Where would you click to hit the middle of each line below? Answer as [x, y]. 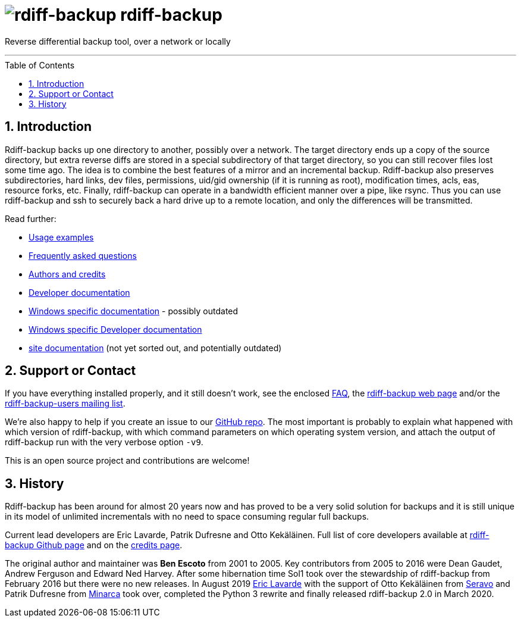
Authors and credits [67, 274]
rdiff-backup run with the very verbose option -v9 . [104, 442]
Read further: [31, 218]
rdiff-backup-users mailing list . [65, 404]
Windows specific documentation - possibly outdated [134, 311]
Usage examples [61, 237]
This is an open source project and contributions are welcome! [127, 461]
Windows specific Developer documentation [115, 329]
